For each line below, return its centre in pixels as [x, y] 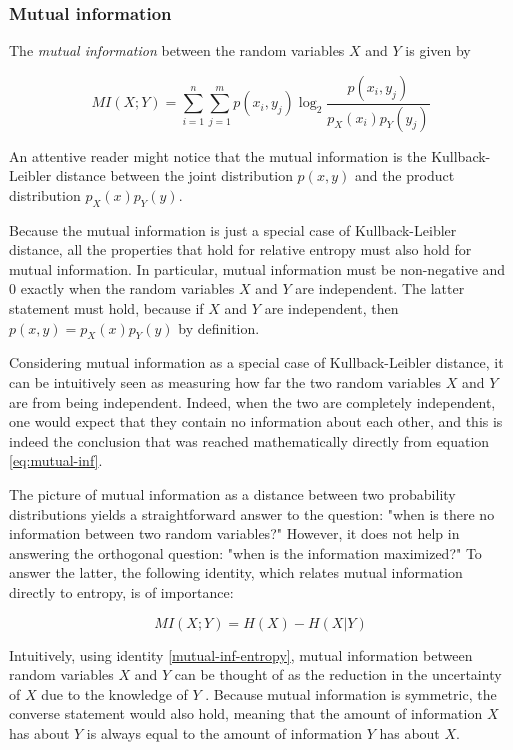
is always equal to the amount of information [224, 732]
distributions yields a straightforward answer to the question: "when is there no [252, 513]
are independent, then [331, 308]
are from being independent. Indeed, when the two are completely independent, [252, 401]
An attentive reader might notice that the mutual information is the [218, 155]
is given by [438, 50]
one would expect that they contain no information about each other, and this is [256, 421]
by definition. [219, 327]
